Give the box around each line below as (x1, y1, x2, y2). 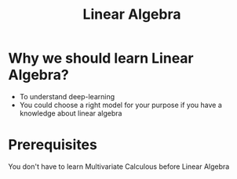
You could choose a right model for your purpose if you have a (19, 100, 222, 109)
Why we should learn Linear (8, 49, 194, 67)
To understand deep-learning (19, 91, 115, 101)
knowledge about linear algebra (19, 108, 122, 118)
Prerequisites (8, 136, 98, 154)
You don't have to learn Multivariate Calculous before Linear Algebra (8, 162, 230, 171)
